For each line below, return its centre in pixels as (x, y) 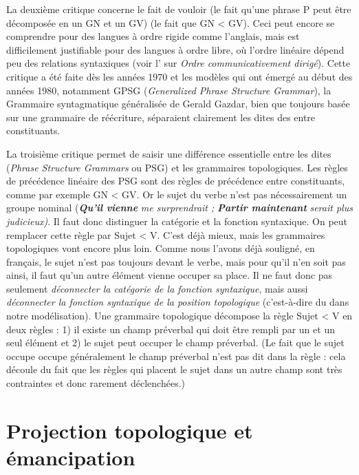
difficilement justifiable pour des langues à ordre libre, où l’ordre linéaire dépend (175, 49)
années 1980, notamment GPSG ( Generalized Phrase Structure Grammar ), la (169, 90)
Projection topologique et (130, 430)
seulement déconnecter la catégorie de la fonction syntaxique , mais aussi (157, 288)
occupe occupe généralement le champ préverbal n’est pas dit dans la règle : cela (176, 356)
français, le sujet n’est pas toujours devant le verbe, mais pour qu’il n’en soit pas (176, 261)
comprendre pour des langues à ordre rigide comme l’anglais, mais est (153, 36)
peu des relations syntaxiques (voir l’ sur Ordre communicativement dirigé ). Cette (178, 63)
